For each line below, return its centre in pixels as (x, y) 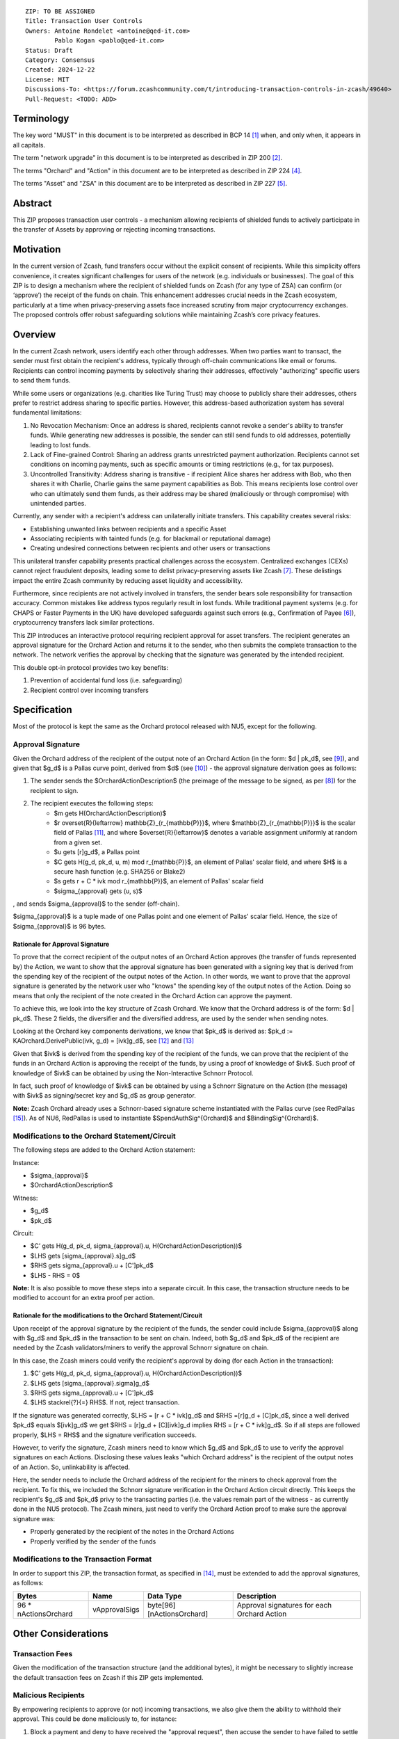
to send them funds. (42, 380)
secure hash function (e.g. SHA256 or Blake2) (120, 871)
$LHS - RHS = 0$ (55, 1275)
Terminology (41, 119)
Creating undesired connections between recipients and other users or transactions (150, 548)
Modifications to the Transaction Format (82, 1560)
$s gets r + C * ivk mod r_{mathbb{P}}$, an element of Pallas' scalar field (159, 881)
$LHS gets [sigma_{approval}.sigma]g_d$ (90, 1383)
